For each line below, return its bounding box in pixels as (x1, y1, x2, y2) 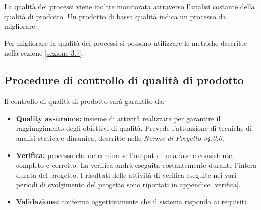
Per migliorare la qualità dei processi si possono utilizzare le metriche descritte (4, 37, 247, 48)
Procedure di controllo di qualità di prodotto (4, 72, 244, 88)
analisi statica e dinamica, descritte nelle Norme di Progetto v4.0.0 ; (16, 132, 224, 143)
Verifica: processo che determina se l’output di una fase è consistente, (16, 149, 234, 160)
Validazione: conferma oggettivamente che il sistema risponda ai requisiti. (16, 196, 248, 206)
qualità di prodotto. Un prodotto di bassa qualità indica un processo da (4, 11, 226, 21)
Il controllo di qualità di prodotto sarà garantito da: (4, 96, 165, 107)
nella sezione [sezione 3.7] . (4, 47, 84, 58)
